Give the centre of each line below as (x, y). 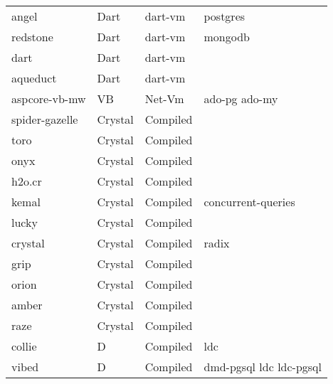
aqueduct (34, 78)
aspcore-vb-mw (49, 98)
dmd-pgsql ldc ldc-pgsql (263, 367)
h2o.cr (27, 181)
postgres (224, 16)
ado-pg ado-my (241, 98)
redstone (32, 37)
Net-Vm (164, 98)
